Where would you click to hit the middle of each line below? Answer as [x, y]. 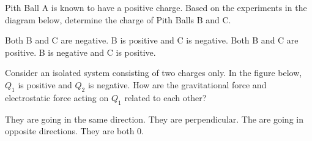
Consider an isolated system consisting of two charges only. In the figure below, [154, 73]
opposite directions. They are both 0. [74, 131]
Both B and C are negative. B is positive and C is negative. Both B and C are [152, 40]
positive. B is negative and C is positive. [80, 52]
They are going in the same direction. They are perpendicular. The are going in [154, 119]
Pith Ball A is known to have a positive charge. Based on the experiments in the [156, 7]
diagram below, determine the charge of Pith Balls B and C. [118, 19]
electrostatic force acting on [57, 97]
